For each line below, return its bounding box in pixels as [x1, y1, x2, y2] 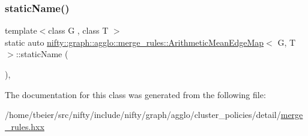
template [5, 24, 37, 37]
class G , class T [48, 24, 109, 37]
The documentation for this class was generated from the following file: [5, 88, 266, 100]
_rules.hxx [5, 120, 44, 132]
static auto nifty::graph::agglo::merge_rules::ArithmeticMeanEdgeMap [5, 36, 264, 48]
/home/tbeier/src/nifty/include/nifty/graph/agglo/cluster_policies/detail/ [5, 108, 281, 121]
